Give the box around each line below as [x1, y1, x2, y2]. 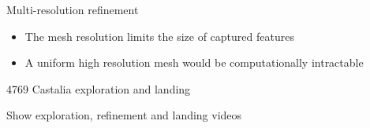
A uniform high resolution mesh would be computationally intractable [24, 54, 364, 71]
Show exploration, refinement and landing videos [6, 107, 242, 123]
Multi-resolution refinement [6, 2, 139, 17]
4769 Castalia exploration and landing [6, 80, 191, 97]
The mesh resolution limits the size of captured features [24, 27, 294, 44]
